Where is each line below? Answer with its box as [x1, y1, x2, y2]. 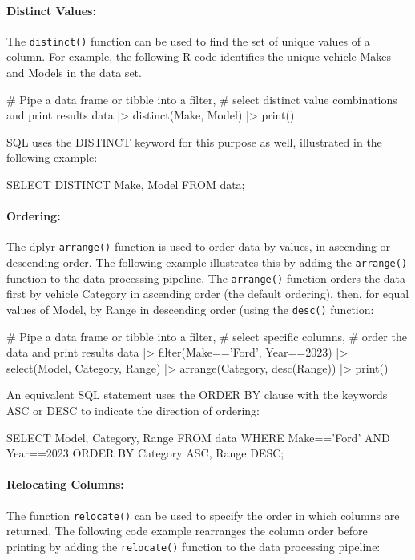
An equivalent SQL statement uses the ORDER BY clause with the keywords [6, 386, 388, 403]
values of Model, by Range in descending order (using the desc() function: [6, 300, 374, 317]
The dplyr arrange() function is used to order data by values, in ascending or [6, 238, 391, 255]
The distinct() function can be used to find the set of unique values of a [6, 32, 370, 49]
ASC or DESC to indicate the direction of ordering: [6, 402, 260, 418]
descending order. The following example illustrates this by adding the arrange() [6, 254, 408, 271]
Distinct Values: [6, 2, 96, 18]
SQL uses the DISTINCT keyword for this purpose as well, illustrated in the [6, 133, 382, 150]
